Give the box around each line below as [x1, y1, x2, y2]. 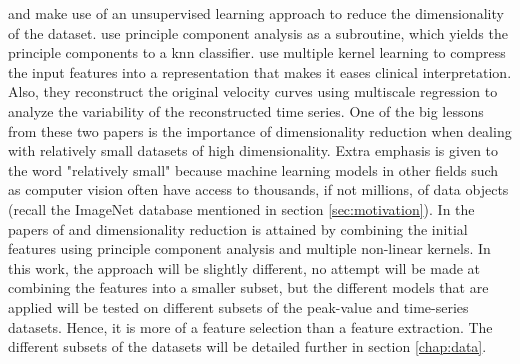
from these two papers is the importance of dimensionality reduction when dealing [8, 120, 512, 141]
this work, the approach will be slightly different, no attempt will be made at [8, 257, 480, 278]
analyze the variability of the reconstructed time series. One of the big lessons [8, 100, 484, 121]
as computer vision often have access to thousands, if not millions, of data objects [8, 179, 509, 200]
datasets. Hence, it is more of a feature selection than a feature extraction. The [8, 316, 493, 337]
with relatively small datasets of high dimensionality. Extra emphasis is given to [8, 140, 499, 161]
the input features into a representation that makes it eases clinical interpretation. [8, 61, 512, 82]
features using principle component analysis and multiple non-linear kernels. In [8, 238, 491, 259]
